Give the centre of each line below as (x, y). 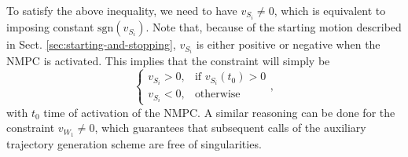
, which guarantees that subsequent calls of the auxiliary (230, 128)
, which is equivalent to (330, 10)
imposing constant (50, 27)
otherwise (217, 95)
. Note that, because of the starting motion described (274, 27)
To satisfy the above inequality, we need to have (122, 10)
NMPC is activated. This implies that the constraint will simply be (168, 61)
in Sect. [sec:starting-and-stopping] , (91, 44)
